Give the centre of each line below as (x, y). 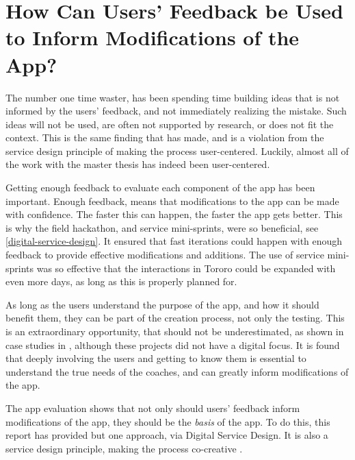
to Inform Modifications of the (153, 37)
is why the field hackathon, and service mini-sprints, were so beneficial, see (162, 227)
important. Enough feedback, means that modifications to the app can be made (172, 201)
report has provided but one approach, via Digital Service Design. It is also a (167, 435)
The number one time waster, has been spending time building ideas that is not (173, 97)
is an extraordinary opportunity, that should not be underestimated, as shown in (175, 331)
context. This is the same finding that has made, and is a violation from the (165, 137)
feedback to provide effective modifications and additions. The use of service (165, 255)
